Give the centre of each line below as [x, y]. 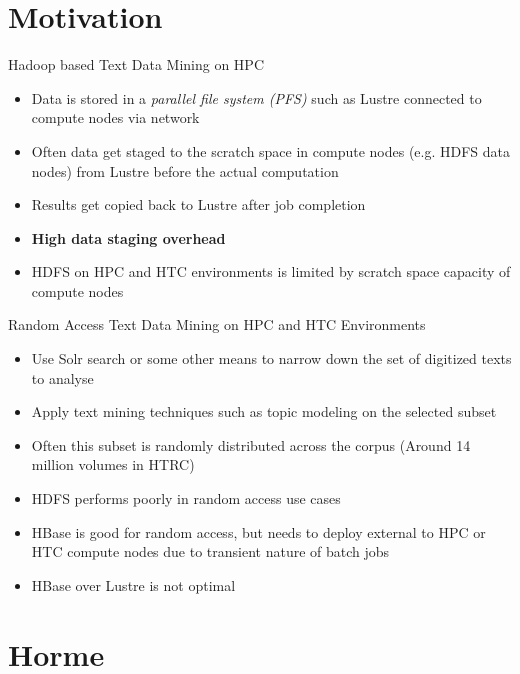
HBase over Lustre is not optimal [133, 584]
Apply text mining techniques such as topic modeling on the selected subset [264, 411]
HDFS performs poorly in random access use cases [186, 498]
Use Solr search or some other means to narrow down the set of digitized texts [271, 358]
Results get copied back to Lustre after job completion [198, 204]
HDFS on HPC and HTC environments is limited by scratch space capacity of [271, 271]
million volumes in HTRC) [113, 464]
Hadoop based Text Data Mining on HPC [136, 64]
